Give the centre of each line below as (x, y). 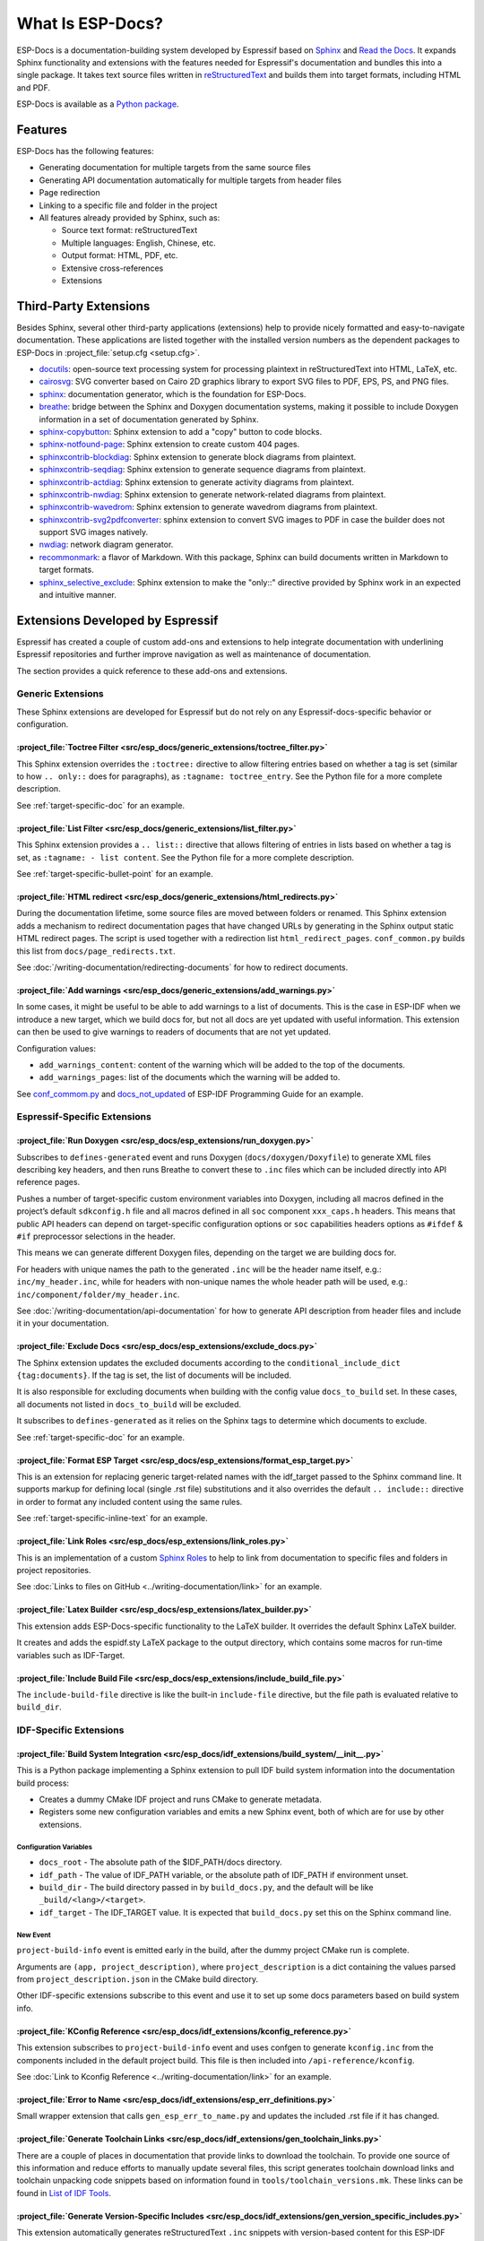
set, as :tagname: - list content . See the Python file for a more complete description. (185, 857)
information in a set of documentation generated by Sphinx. (149, 419)
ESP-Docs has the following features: (85, 151)
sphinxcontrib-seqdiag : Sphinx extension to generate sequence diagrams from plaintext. (203, 470)
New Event (34, 1935)
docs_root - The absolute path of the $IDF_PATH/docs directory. (160, 1862)
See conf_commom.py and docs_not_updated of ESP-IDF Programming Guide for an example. (190, 1094)
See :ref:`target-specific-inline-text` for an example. (112, 1519)
